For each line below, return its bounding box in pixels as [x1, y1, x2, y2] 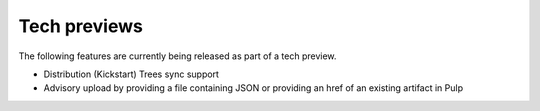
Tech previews [18, 15, 144, 37]
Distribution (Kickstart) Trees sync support [43, 68, 220, 80]
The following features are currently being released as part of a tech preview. [18, 50, 337, 62]
